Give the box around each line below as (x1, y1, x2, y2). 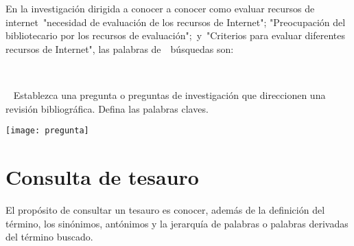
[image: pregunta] (5, 126, 89, 136)
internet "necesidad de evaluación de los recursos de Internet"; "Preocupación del (5, 14, 346, 29)
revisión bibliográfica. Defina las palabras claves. (5, 101, 209, 115)
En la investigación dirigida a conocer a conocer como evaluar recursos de (5, 1, 315, 15)
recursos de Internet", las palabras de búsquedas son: (5, 41, 234, 56)
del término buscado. (5, 230, 93, 244)
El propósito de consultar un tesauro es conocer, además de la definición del (5, 202, 325, 216)
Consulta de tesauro (5, 163, 199, 190)
